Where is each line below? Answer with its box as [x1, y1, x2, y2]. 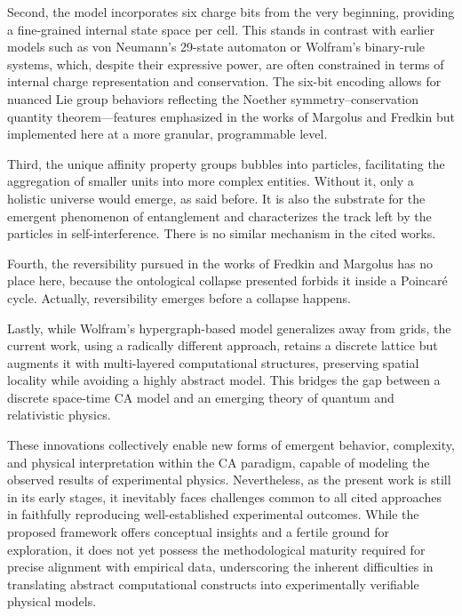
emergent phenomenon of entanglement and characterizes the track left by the [7, 206, 432, 225]
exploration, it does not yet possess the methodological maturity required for [7, 540, 426, 558]
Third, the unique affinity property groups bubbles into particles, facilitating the [7, 154, 445, 172]
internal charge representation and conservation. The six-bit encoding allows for [7, 72, 442, 91]
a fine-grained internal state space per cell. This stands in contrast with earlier [7, 20, 434, 38]
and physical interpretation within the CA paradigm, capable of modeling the [7, 452, 430, 471]
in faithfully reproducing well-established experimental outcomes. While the [7, 505, 419, 524]
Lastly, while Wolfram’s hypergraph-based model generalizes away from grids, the [7, 318, 451, 337]
